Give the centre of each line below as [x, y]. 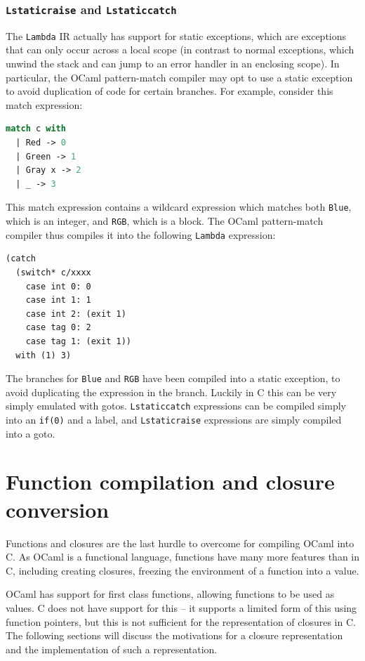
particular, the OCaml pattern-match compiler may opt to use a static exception [179, 77]
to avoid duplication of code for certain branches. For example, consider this [170, 91]
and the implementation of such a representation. [112, 649]
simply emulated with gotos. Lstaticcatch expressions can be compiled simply [176, 406]
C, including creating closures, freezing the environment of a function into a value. [182, 570]
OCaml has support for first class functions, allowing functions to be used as [170, 594]
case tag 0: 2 [58, 328]
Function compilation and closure [170, 482]
